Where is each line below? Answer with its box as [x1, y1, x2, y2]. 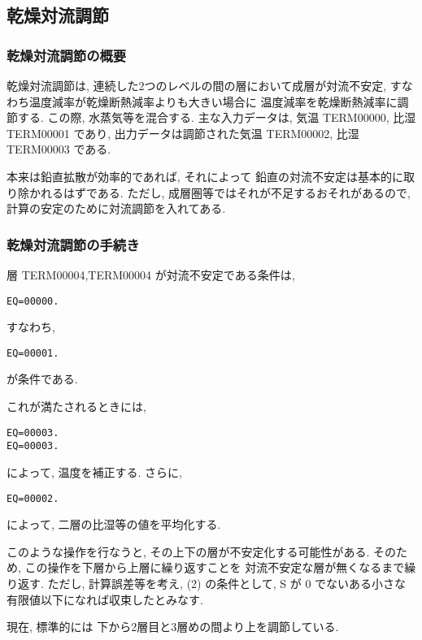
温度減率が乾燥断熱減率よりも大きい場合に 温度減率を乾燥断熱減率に [28, 93, 398, 110]
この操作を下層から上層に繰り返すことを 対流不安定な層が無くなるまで [24, 559, 405, 576]
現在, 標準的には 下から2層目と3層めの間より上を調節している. [7, 618, 339, 635]
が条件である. [7, 370, 78, 387]
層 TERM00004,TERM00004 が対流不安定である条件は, [7, 266, 295, 283]
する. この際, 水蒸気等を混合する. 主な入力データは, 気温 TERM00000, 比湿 [17, 109, 416, 126]
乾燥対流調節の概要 [7, 45, 127, 65]
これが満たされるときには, [7, 398, 146, 415]
